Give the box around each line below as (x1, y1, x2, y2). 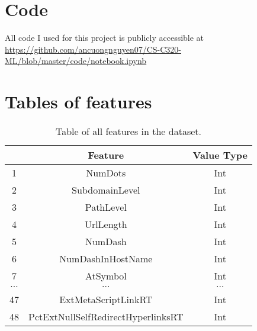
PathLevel (85, 200, 127, 214)
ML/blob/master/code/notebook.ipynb (5, 54, 147, 67)
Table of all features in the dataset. (55, 124, 201, 139)
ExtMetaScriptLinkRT (59, 293, 153, 307)
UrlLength (84, 217, 127, 232)
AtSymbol (85, 269, 127, 283)
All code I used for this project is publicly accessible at (5, 31, 204, 44)
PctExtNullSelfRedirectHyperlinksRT (28, 310, 184, 324)
